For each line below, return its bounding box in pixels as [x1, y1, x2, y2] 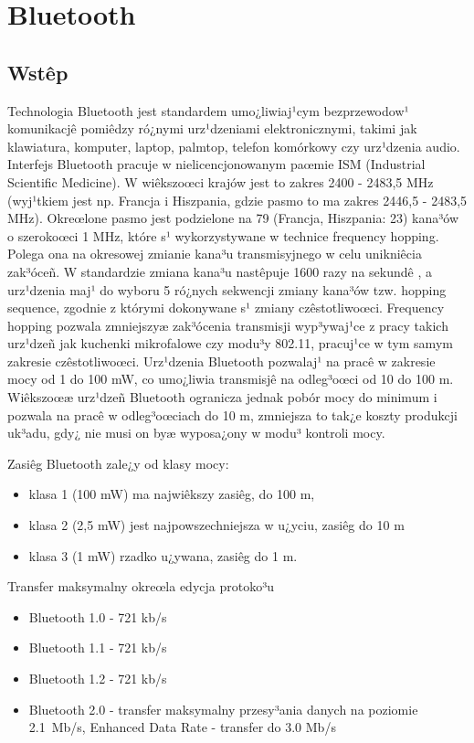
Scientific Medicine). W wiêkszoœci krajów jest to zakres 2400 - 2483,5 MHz [7, 172, 434, 191]
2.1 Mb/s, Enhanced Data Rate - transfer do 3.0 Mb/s [28, 717, 336, 737]
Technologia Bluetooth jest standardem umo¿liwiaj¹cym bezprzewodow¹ [7, 101, 409, 120]
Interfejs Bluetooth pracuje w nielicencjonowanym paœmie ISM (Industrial [7, 154, 426, 174]
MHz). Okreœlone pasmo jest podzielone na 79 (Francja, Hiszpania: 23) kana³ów [7, 208, 458, 228]
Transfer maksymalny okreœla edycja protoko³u [7, 577, 274, 596]
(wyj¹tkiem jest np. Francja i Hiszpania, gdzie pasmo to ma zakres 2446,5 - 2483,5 [7, 190, 468, 209]
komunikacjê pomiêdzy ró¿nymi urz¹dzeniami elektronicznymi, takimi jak [7, 119, 417, 138]
